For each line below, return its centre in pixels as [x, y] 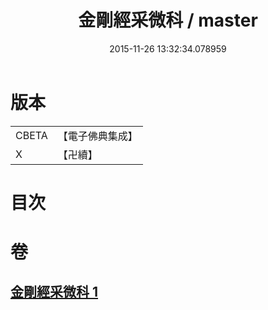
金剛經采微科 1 [54, 292]
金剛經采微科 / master [168, 20]
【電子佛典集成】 [97, 136]
